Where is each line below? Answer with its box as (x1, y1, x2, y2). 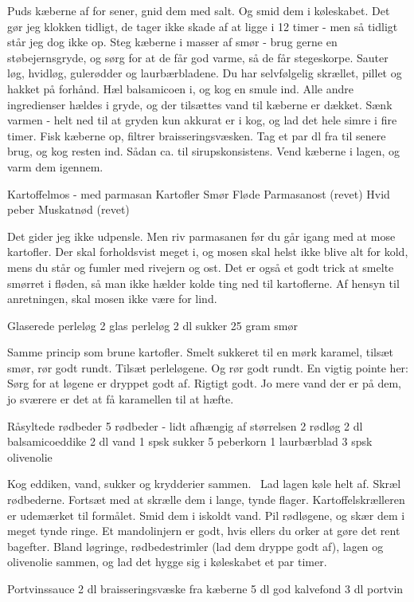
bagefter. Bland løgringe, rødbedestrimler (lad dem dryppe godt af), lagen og (7, 537, 384, 554)
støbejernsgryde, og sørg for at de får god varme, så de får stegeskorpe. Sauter (7, 49, 389, 65)
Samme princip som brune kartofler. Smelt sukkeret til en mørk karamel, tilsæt (7, 344, 394, 360)
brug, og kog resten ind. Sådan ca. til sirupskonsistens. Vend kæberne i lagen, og (7, 143, 400, 159)
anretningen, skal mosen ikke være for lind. (7, 290, 217, 307)
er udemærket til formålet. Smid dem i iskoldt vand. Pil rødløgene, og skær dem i (7, 506, 405, 523)
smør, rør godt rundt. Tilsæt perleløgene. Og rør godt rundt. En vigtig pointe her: (7, 359, 408, 376)
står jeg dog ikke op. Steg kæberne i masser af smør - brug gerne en (7, 33, 338, 50)
